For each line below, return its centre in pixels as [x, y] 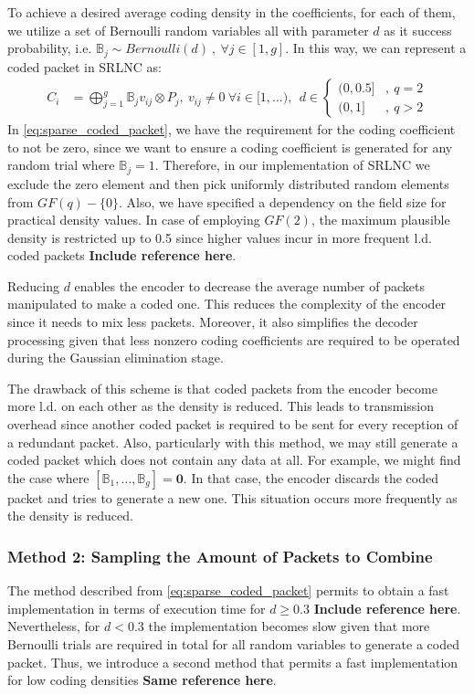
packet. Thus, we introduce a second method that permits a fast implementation [233, 662]
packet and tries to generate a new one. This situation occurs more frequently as [232, 497]
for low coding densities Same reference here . [142, 680]
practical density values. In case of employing [134, 220]
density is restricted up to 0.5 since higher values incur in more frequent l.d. [220, 237]
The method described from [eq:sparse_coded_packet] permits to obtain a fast [228, 590]
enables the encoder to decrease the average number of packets [249, 285]
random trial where [61, 165]
